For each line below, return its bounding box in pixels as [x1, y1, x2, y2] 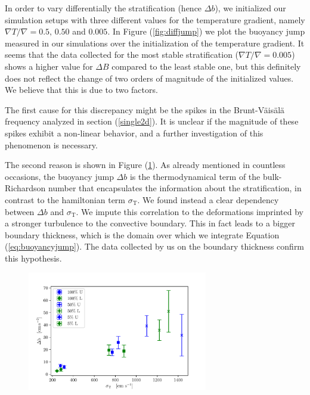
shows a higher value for [5, 60, 93, 72]
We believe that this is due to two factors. [5, 83, 158, 96]
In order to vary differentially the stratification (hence [5, 2, 202, 14]
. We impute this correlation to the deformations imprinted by [76, 205, 303, 217]
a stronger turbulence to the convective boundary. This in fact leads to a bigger [5, 217, 295, 229]
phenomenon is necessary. [5, 138, 98, 151]
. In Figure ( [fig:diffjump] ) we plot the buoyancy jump [107, 25, 305, 38]
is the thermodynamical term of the [129, 170, 261, 182]
